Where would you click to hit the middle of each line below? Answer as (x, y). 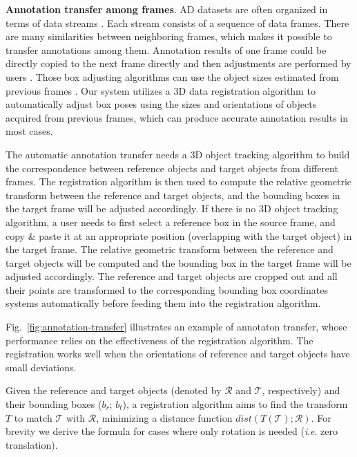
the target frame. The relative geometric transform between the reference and (170, 249)
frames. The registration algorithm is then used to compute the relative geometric (179, 181)
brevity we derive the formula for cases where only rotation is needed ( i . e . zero (172, 431)
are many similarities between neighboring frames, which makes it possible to (169, 36)
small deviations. (41, 367)
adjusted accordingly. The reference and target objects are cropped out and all (172, 276)
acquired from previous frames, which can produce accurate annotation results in (177, 117)
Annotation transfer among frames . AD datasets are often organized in (167, 9)
